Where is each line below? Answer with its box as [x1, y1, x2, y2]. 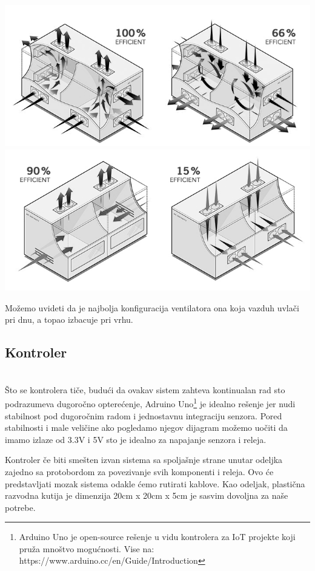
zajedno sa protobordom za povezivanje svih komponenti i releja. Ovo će [5, 465, 274, 478]
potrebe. [5, 501, 36, 513]
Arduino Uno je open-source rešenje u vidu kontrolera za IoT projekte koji [19, 530, 296, 543]
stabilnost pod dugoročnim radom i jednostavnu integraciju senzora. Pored [5, 409, 282, 422]
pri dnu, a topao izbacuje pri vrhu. [5, 313, 133, 326]
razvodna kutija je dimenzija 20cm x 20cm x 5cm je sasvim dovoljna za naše [5, 489, 288, 502]
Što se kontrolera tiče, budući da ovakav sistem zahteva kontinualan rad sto [5, 383, 285, 396]
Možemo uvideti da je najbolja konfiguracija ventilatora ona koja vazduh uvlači [5, 301, 299, 314]
